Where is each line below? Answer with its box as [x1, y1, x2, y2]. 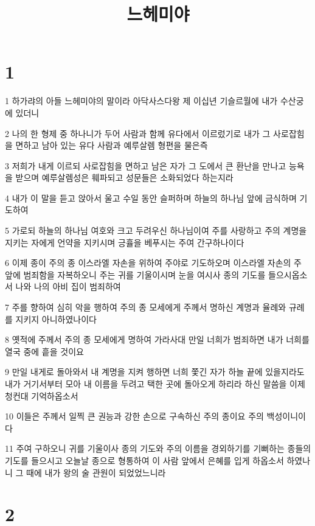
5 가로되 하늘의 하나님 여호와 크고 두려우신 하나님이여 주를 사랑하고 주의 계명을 [5, 224, 307, 237]
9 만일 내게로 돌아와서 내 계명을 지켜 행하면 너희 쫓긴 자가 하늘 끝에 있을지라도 [5, 365, 305, 378]
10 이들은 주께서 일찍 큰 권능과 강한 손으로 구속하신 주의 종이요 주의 [5, 410, 264, 423]
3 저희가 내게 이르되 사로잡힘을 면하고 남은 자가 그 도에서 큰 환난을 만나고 [5, 159, 286, 172]
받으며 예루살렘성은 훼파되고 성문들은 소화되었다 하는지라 [15, 171, 234, 184]
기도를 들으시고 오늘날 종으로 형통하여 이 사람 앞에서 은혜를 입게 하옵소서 [5, 454, 284, 466]
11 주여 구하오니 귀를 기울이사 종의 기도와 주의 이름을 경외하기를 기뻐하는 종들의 [5, 442, 311, 455]
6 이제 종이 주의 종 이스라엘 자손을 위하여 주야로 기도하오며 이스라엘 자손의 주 [5, 256, 302, 269]
